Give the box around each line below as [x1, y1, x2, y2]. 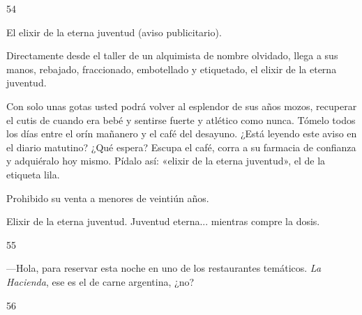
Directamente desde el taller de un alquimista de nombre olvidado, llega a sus [6, 48, 338, 63]
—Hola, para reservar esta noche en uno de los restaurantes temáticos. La [6, 261, 322, 275]
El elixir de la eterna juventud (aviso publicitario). [6, 24, 222, 39]
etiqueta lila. [6, 167, 60, 181]
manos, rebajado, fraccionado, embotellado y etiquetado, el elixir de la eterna [6, 61, 337, 76]
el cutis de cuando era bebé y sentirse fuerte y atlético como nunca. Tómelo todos [6, 112, 356, 127]
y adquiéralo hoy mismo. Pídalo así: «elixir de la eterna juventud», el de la [6, 153, 326, 168]
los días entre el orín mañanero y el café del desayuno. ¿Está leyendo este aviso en [6, 126, 357, 141]
